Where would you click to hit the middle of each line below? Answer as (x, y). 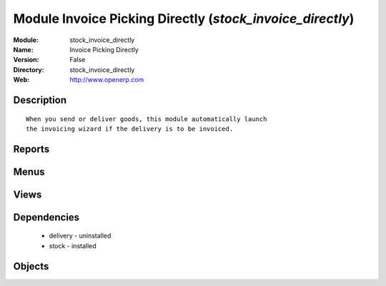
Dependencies (46, 217)
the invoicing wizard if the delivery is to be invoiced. (130, 129)
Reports (31, 149)
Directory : (29, 70)
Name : (23, 49)
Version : (26, 60)
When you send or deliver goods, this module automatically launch (147, 119)
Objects (31, 266)
